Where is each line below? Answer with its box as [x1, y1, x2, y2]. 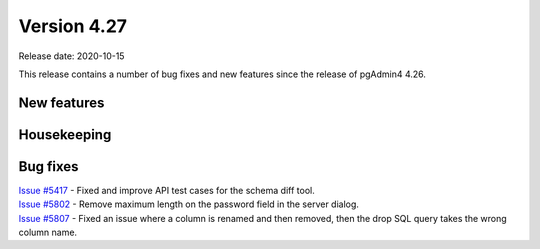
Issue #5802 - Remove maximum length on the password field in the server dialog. [18, 198, 360, 210]
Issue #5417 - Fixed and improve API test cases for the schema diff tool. [18, 184, 315, 196]
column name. [18, 226, 78, 239]
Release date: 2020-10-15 [18, 50, 125, 62]
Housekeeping [18, 126, 112, 143]
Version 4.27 [18, 15, 128, 37]
